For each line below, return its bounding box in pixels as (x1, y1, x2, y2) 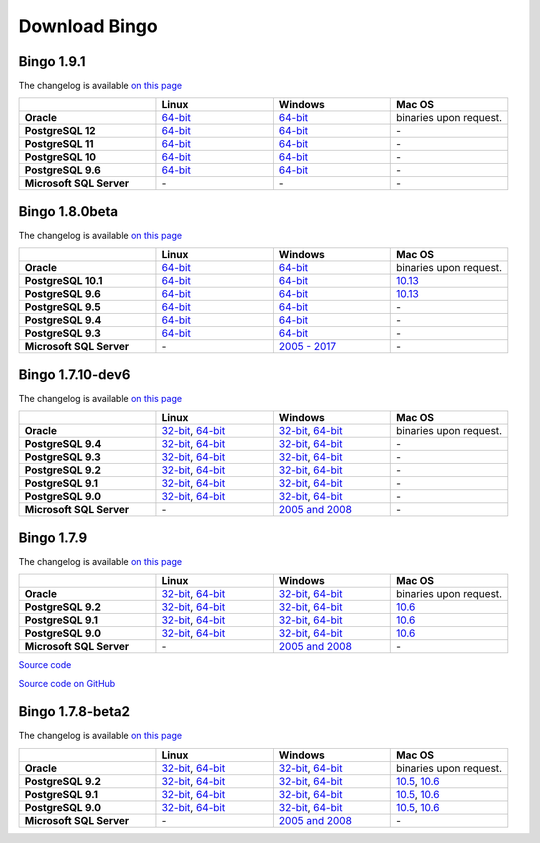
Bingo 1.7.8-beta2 (18, 703, 130, 720)
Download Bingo (18, 15, 159, 37)
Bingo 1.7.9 (18, 529, 88, 546)
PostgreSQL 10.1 (24, 274, 103, 288)
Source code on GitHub (18, 677, 116, 689)
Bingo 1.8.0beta (18, 203, 119, 220)
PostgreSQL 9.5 (24, 300, 102, 314)
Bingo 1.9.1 (18, 53, 86, 70)
